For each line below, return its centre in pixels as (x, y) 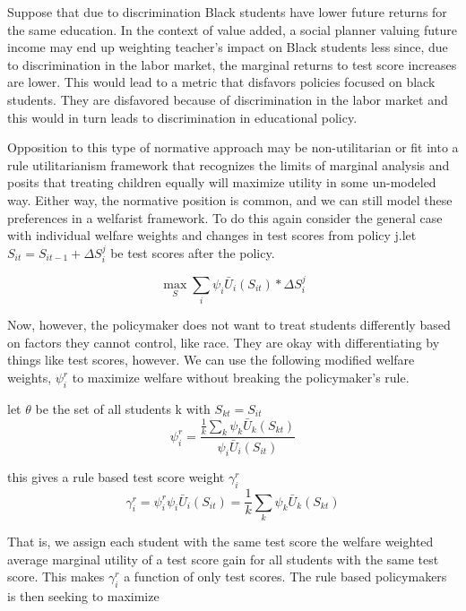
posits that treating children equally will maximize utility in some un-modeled (222, 182)
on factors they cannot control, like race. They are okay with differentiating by (224, 342)
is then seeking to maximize (83, 595)
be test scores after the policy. (193, 252)
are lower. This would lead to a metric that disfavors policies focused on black (221, 82)
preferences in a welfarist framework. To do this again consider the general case (225, 217)
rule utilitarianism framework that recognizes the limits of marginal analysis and (229, 164)
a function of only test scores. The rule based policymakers (285, 577)
